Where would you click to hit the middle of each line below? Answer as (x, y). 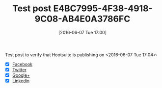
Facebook (22, 64)
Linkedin (21, 81)
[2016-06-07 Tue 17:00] (82, 32)
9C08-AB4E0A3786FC (82, 19)
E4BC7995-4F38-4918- (103, 9)
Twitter (19, 70)
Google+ (21, 75)
